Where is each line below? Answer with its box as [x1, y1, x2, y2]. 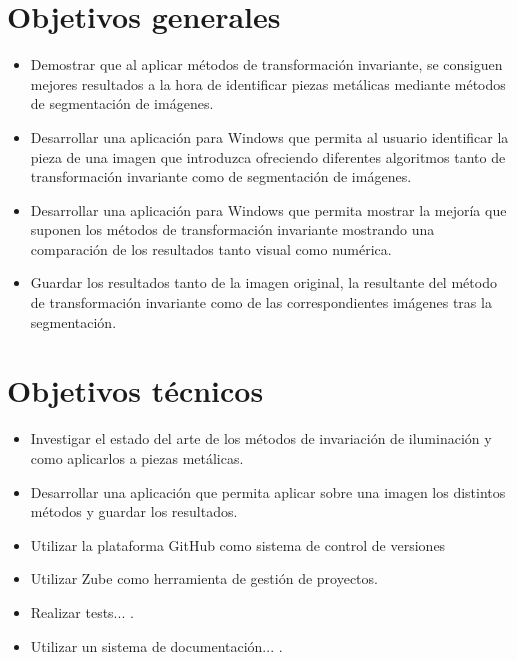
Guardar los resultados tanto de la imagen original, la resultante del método [30, 272, 497, 293]
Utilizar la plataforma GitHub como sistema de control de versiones [30, 534, 446, 555]
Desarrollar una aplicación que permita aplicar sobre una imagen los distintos [30, 481, 506, 502]
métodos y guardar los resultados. [30, 501, 238, 522]
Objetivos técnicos [7, 370, 264, 411]
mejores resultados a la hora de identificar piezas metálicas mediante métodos [30, 73, 506, 94]
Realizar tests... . [30, 601, 134, 622]
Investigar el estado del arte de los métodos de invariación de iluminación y [30, 428, 492, 449]
